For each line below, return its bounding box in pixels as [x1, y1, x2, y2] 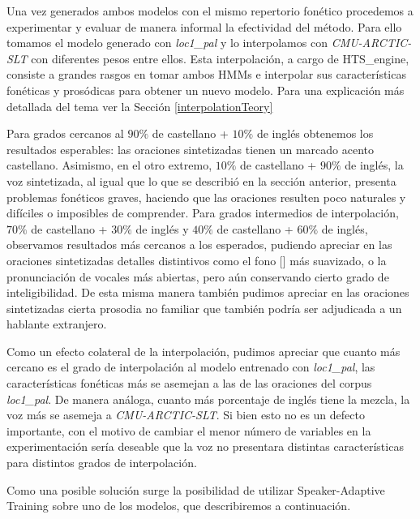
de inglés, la [345, 157, 404, 174]
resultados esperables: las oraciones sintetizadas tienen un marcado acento [6, 140, 375, 157]
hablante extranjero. [6, 315, 107, 332]
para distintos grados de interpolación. [6, 454, 197, 471]
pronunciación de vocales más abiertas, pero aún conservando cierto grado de [6, 268, 389, 285]
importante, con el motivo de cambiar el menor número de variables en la [6, 422, 371, 439]
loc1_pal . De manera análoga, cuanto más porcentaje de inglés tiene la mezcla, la [6, 390, 410, 407]
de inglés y [135, 220, 189, 237]
